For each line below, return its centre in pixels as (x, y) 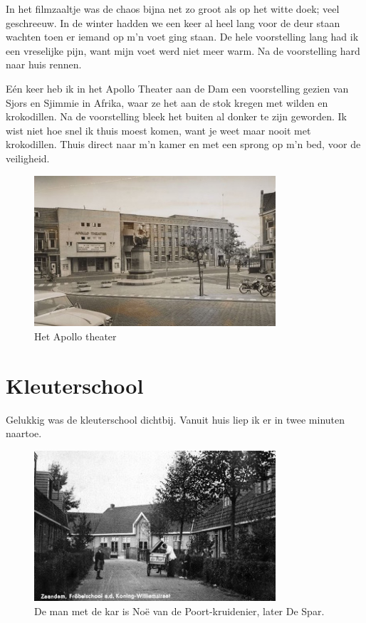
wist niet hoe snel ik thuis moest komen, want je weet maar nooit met (158, 130)
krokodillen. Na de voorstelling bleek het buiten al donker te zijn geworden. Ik (176, 116)
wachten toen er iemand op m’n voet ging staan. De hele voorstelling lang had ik (182, 37)
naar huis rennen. (44, 64)
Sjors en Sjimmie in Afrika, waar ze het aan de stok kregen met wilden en (167, 102)
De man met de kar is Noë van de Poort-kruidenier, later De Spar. (179, 611)
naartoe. (24, 433)
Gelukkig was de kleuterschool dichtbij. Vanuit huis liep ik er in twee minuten (176, 419)
